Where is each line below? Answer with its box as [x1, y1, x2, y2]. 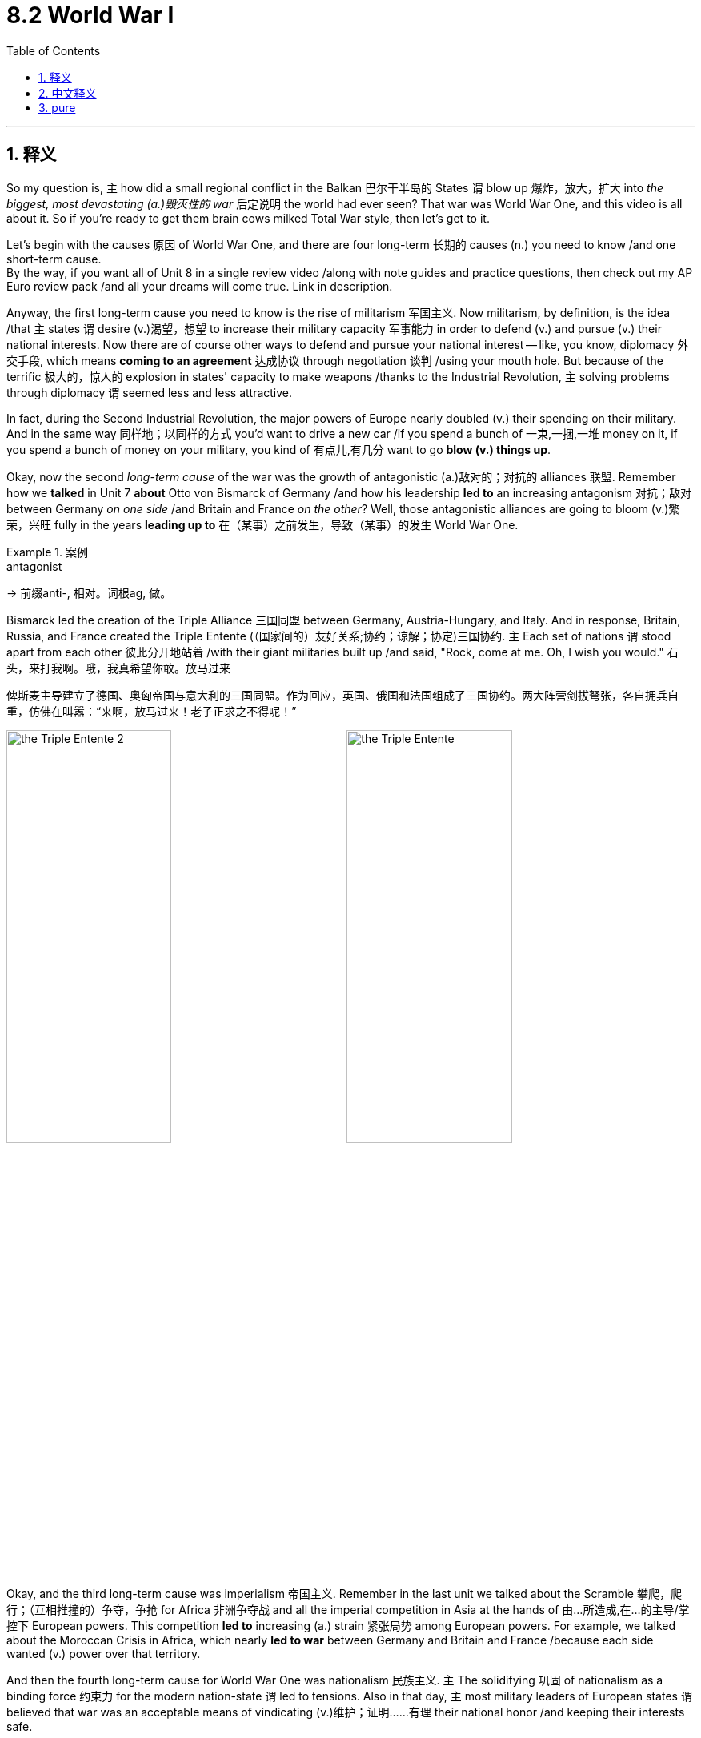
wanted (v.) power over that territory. [6, 1647, 201, 1661]
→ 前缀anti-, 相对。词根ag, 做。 [6, 585, 172, 600]
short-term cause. [6, 251, 102, 266]
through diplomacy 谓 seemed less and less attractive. [6, 385, 293, 399]
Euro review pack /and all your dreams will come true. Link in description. [6, 279, 393, 293]
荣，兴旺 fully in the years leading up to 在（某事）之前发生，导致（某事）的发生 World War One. [6, 517, 519, 532]
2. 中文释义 [38, 86, 97, 100]
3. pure [38, 100, 76, 114]
